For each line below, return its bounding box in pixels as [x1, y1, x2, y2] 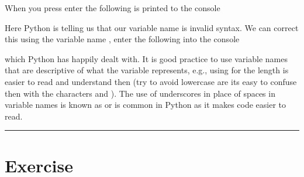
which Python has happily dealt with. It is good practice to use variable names [5, 52, 288, 64]
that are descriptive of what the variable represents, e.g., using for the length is [5, 64, 289, 76]
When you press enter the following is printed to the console [5, 2, 220, 13]
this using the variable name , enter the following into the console [5, 33, 240, 45]
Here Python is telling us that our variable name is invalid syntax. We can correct [5, 21, 299, 33]
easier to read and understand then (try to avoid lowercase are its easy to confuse [5, 75, 297, 87]
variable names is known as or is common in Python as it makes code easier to [5, 98, 286, 111]
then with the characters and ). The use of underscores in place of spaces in [5, 87, 275, 99]
